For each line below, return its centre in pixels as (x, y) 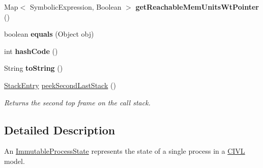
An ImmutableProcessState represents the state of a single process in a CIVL (125, 151)
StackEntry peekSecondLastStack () (60, 85)
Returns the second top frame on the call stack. (77, 102)
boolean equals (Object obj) (49, 34)
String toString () (34, 68)
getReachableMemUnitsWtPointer (197, 7)
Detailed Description (60, 130)
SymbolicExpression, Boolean (76, 7)
